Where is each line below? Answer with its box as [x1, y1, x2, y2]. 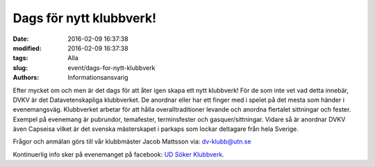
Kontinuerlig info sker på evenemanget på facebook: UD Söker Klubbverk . [12, 150, 225, 159]
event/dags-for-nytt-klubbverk [67, 63, 156, 72]
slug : [12, 63, 28, 72]
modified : [12, 44, 42, 52]
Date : [12, 35, 29, 43]
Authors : [12, 73, 40, 82]
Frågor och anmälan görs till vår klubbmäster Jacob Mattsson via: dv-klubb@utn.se [12, 137, 251, 146]
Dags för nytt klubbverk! [12, 10, 156, 26]
